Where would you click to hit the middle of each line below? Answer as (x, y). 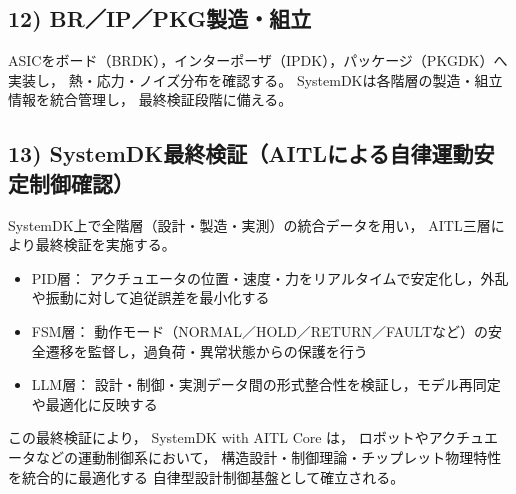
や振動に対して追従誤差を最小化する (150, 297)
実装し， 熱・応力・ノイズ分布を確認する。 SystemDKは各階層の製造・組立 (255, 79)
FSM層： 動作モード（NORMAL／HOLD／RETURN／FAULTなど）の (259, 330)
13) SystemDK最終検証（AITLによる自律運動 (241, 153)
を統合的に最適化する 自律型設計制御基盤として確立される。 (206, 476)
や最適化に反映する (94, 403)
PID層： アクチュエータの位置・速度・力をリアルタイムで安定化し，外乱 (270, 277)
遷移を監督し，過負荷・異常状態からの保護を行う (206, 350)
